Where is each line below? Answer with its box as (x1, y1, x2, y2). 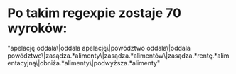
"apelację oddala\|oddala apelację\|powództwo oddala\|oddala (7, 43, 191, 52)
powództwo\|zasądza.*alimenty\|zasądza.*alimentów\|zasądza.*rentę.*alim (7, 51, 230, 60)
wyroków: (7, 20, 68, 36)
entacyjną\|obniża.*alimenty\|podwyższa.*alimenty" (7, 58, 161, 67)
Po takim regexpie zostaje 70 (7, 5, 181, 21)
